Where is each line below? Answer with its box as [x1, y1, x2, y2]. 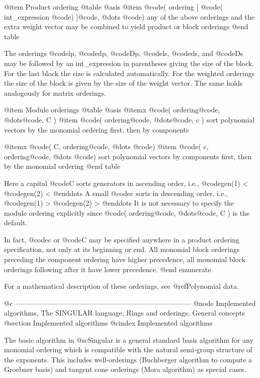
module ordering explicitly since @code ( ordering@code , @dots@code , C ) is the [4, 207, 250, 218]
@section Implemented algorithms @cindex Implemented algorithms [4, 318, 213, 328]
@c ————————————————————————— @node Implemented [4, 297, 256, 308]
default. [4, 217, 28, 228]
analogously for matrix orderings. [4, 87, 106, 98]
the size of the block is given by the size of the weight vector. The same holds [4, 78, 243, 88]
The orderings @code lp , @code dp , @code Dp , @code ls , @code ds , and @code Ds [4, 48, 243, 58]
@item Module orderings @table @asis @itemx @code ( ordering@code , [4, 104, 220, 115]
